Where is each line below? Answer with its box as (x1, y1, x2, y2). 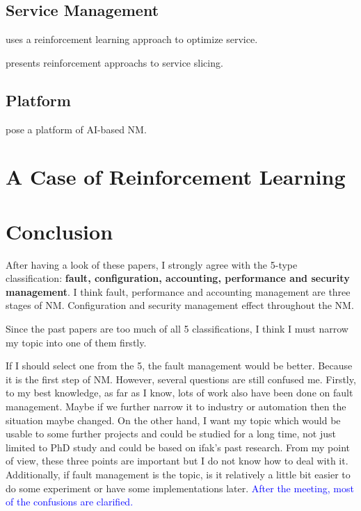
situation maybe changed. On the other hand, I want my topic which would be (6, 412, 341, 427)
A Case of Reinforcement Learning (6, 162, 346, 191)
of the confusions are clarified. (6, 494, 134, 509)
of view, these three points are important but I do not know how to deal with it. (6, 453, 348, 468)
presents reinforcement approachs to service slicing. (6, 55, 223, 69)
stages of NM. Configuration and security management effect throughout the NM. (6, 298, 354, 312)
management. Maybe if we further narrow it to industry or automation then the (6, 399, 346, 414)
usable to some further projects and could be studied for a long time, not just (6, 426, 337, 441)
